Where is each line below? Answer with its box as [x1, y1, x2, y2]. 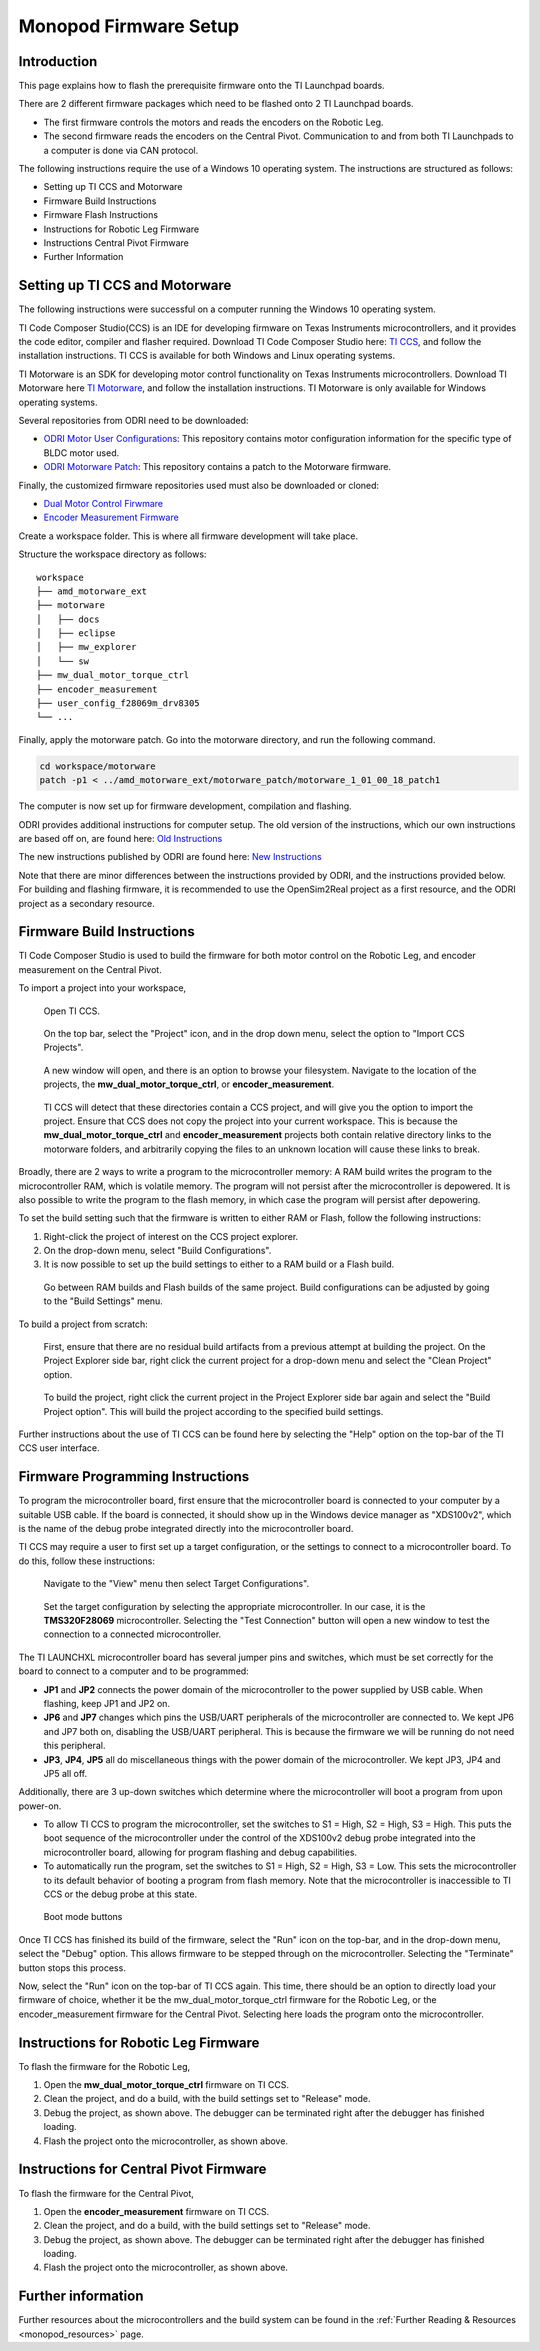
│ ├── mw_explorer [36, 641, 137, 653]
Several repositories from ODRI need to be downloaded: [18, 415, 249, 426]
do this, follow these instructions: [18, 1555, 155, 1567]
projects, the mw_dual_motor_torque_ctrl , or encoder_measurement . [43, 1078, 335, 1090]
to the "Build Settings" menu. [43, 1295, 164, 1307]
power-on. [18, 1800, 62, 1812]
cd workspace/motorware [39, 760, 157, 772]
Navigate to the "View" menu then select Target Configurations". [43, 1578, 310, 1590]
